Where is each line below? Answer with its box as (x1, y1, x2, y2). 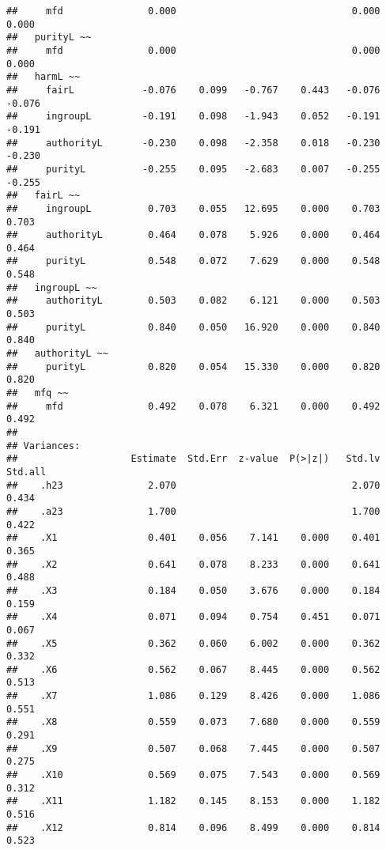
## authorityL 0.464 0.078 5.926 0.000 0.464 (6, 229, 380, 241)
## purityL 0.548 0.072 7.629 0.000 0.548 (6, 255, 380, 267)
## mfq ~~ (6, 387, 69, 399)
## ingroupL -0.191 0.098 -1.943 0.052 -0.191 (6, 111, 380, 123)
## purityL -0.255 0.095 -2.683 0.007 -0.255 (6, 163, 380, 175)
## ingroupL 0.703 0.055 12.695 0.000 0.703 (6, 202, 380, 214)
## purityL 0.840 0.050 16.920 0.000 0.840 (6, 321, 380, 333)
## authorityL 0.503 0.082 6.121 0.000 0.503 (6, 295, 380, 307)
